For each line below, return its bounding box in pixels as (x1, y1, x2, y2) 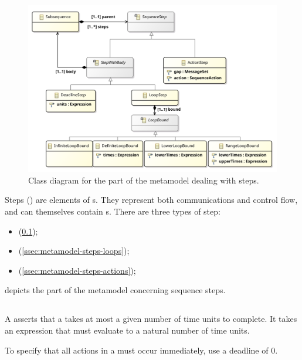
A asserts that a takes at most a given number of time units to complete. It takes (5, 313, 297, 325)
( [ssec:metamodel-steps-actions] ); (18, 264, 136, 276)
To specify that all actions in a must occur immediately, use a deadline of (5, 344, 269, 356)
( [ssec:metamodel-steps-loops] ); (18, 244, 130, 257)
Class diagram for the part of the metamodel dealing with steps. (28, 174, 259, 186)
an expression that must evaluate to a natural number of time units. (5, 324, 250, 337)
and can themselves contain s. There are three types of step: (5, 205, 220, 218)
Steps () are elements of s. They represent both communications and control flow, (5, 193, 298, 206)
